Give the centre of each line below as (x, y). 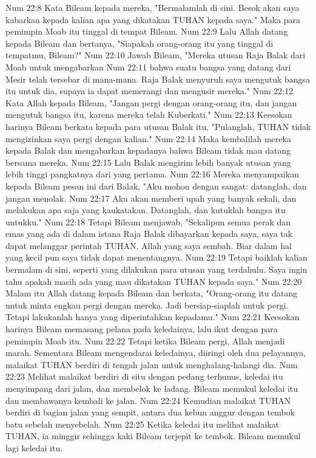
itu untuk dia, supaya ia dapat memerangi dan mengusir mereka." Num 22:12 (150, 91)
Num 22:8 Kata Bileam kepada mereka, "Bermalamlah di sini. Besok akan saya (153, 7)
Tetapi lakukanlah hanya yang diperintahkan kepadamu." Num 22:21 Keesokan (153, 317)
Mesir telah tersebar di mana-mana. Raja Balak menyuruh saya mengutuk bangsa (158, 79)
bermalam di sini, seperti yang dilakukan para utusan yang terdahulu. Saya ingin (156, 269)
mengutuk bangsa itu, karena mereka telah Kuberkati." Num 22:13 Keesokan (149, 114)
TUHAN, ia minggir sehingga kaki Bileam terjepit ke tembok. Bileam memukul (153, 436)
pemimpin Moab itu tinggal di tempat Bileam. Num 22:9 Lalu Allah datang (147, 31)
